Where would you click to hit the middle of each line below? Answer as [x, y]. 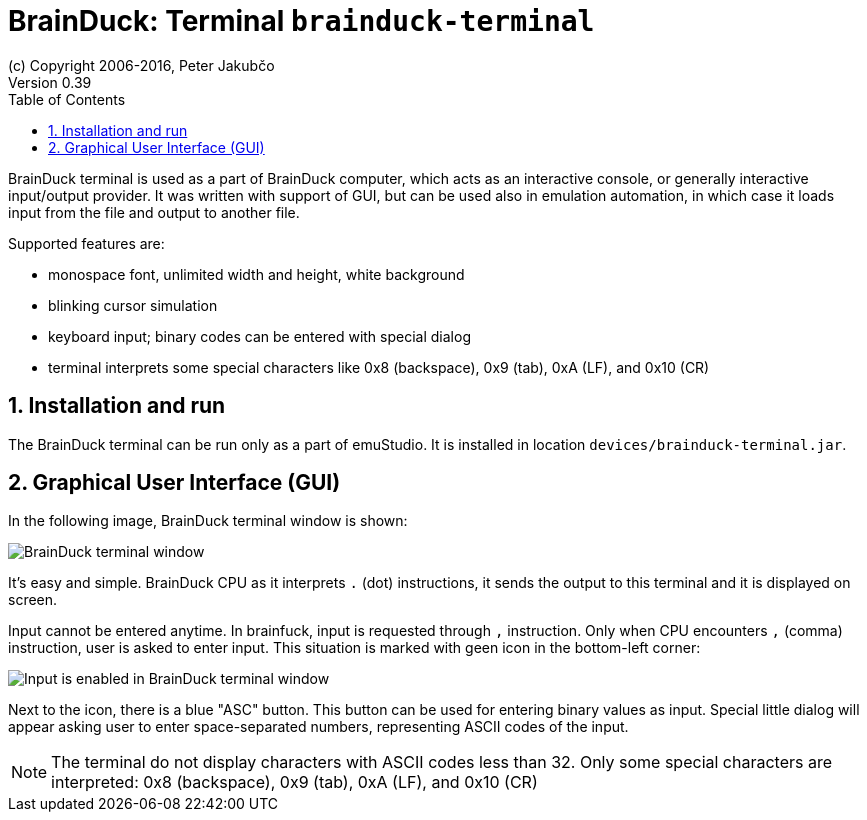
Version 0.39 [50, 82]
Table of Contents [67, 99]
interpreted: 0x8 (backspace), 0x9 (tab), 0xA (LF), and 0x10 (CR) [294, 782]
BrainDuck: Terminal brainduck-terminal [301, 21]
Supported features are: [86, 243]
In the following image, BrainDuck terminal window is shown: [208, 521]
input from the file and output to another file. [154, 212]
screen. [33, 600]
